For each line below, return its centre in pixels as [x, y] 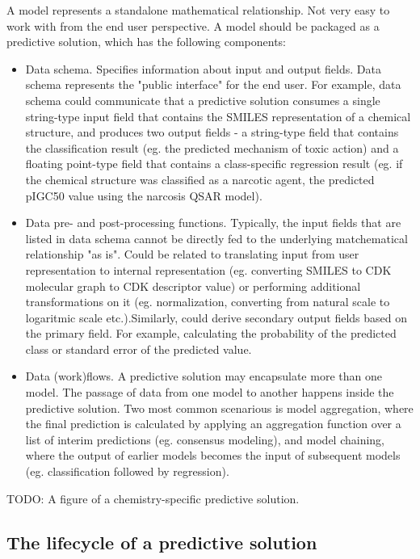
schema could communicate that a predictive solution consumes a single [203, 100]
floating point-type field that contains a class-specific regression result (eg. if [214, 164]
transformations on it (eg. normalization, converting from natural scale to [208, 302]
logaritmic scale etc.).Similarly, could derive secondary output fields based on [216, 317]
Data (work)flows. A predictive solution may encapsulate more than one [204, 376]
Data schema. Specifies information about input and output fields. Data [203, 68]
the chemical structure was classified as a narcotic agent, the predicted [200, 179]
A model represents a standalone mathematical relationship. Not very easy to [198, 10]
